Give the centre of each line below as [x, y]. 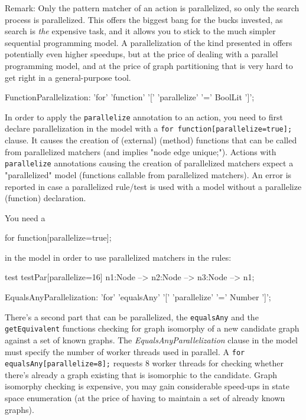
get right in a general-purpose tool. [68, 77]
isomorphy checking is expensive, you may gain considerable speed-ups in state [147, 386]
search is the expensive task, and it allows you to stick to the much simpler [140, 31]
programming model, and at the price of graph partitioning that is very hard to [149, 65]
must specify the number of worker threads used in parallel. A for [125, 351]
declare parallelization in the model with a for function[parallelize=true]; [149, 128]
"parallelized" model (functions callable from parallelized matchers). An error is [148, 174]
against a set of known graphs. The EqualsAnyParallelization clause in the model [152, 339]
